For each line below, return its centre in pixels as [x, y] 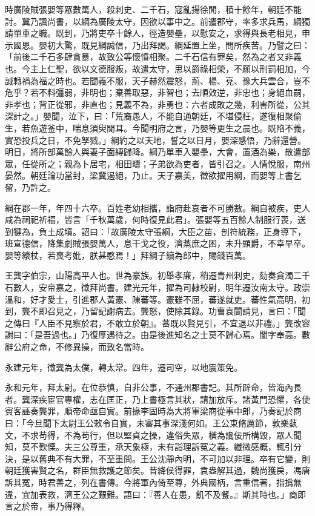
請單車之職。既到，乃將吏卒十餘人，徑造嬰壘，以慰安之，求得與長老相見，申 [157, 33]
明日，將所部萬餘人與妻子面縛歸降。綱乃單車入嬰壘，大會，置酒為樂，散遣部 [157, 152]
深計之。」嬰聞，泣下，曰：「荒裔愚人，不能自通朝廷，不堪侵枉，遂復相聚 [149, 116]
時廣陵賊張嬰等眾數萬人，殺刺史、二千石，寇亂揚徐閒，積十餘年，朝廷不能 [153, 9]
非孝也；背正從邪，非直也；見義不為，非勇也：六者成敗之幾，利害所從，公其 [157, 104]
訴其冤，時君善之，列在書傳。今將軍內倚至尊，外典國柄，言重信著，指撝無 [153, 482]
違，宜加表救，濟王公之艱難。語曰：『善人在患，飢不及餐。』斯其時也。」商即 [155, 494]
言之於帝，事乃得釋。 [47, 506]
